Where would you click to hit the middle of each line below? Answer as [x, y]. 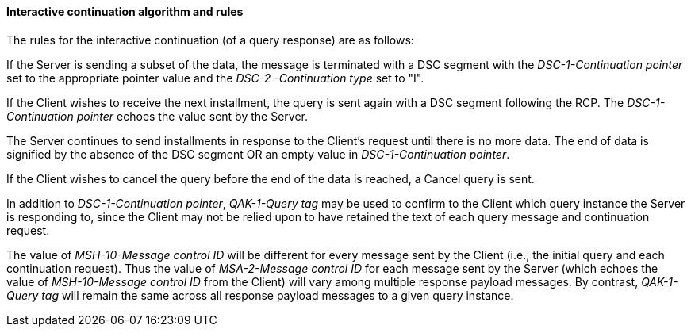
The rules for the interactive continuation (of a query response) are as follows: [210, 40]
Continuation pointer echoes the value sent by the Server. [157, 116]
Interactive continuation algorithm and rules [125, 11]
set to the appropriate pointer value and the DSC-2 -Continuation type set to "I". [215, 78]
